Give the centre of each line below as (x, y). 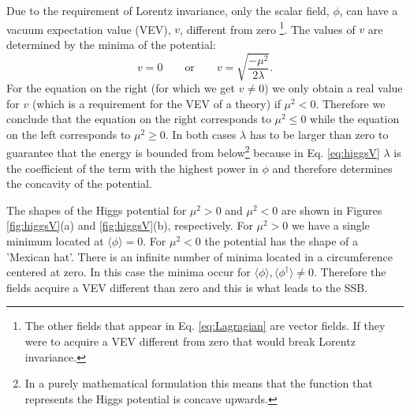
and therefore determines (332, 168)
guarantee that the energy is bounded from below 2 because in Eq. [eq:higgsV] (193, 152)
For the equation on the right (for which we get (121, 87)
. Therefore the (350, 272)
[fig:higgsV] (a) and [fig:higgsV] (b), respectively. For (130, 225)
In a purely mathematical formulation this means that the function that (199, 383)
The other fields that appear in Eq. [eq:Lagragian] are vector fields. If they (205, 326)
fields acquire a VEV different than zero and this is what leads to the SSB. (187, 287)
